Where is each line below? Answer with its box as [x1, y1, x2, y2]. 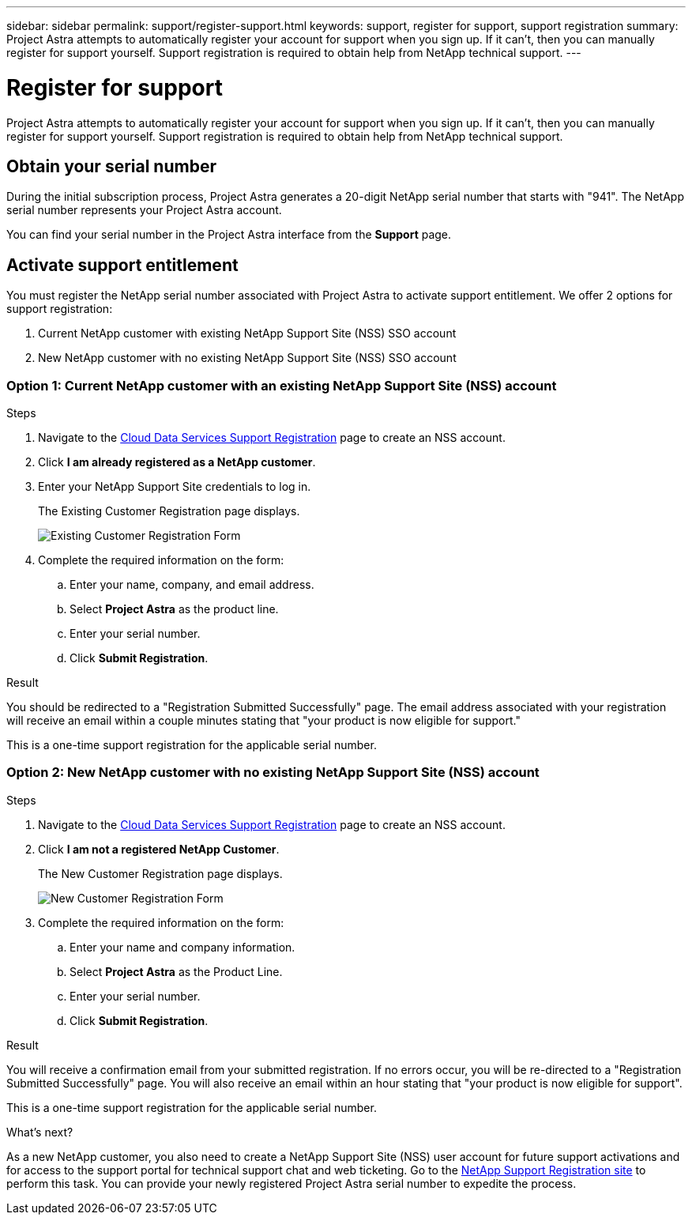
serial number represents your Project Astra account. [6, 203, 282, 217]
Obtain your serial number [6, 156, 216, 176]
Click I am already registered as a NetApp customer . [38, 454, 316, 469]
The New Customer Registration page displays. [38, 866, 283, 880]
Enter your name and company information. [70, 940, 295, 954]
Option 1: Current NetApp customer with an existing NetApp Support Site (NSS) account [6, 377, 557, 394]
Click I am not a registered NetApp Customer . [38, 842, 280, 856]
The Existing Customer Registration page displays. [38, 503, 300, 518]
